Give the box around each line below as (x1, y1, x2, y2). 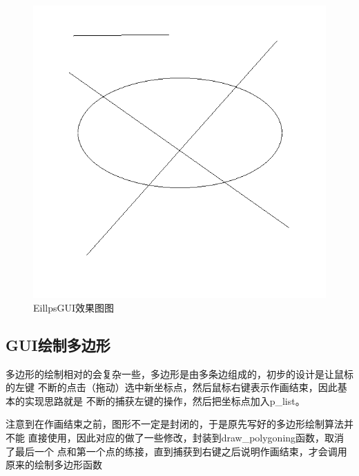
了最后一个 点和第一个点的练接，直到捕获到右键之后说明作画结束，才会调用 (6, 444, 347, 458)
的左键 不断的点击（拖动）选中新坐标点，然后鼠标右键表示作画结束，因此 (6, 380, 338, 394)
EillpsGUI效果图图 (33, 300, 115, 314)
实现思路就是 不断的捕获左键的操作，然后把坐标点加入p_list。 (24, 393, 305, 408)
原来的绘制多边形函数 (6, 457, 102, 472)
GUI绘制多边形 (6, 334, 110, 355)
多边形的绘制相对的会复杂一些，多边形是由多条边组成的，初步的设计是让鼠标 (6, 366, 353, 381)
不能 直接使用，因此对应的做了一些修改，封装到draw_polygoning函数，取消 (6, 430, 345, 445)
